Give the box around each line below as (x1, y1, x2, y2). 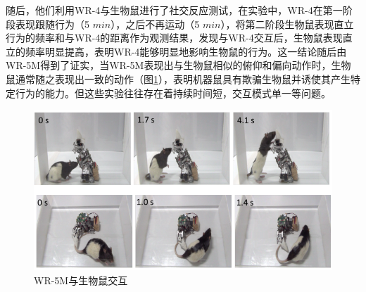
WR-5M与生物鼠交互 (34, 272, 128, 287)
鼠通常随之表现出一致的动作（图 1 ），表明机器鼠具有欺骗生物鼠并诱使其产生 (6, 71, 351, 86)
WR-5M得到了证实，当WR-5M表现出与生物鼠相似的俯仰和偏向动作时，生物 (6, 58, 351, 72)
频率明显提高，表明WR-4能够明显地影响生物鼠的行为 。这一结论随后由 (25, 44, 347, 58)
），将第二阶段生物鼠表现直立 (220, 16, 354, 31)
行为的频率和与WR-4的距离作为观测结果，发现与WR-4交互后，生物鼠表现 (6, 30, 343, 45)
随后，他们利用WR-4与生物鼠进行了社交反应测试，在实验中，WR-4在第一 (6, 3, 343, 17)
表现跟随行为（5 (15, 16, 89, 31)
